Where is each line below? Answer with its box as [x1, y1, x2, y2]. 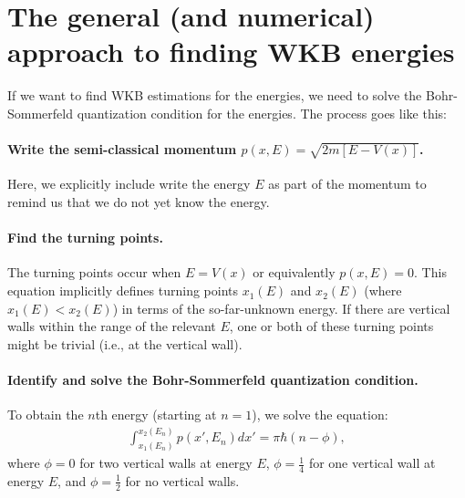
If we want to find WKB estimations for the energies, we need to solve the [7, 86, 422, 105]
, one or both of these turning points [229, 316, 434, 336]
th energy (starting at [95, 405, 217, 424]
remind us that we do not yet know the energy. [7, 192, 270, 212]
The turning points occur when [7, 263, 181, 282]
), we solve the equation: [252, 405, 388, 424]
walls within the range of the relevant [7, 316, 216, 336]
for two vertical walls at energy [79, 453, 253, 472]
